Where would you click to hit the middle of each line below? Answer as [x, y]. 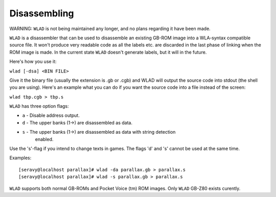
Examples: [20, 158]
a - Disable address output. [51, 115]
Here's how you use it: [33, 62]
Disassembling [42, 13]
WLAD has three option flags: [39, 106]
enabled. [44, 139]
